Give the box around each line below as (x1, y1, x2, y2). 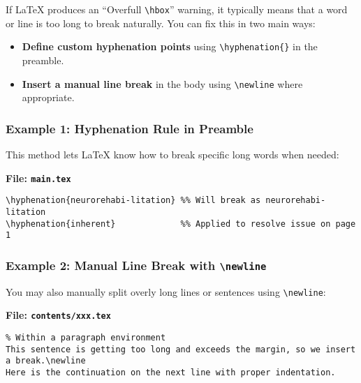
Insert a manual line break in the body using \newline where (22, 76, 303, 91)
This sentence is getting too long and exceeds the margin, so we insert (6, 344, 356, 354)
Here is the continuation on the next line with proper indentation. (6, 367, 336, 377)
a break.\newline (6, 356, 86, 366)
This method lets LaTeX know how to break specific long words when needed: (6, 147, 339, 161)
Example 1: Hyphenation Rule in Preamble (6, 119, 253, 137)
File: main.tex (6, 170, 71, 185)
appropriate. (22, 90, 75, 105)
